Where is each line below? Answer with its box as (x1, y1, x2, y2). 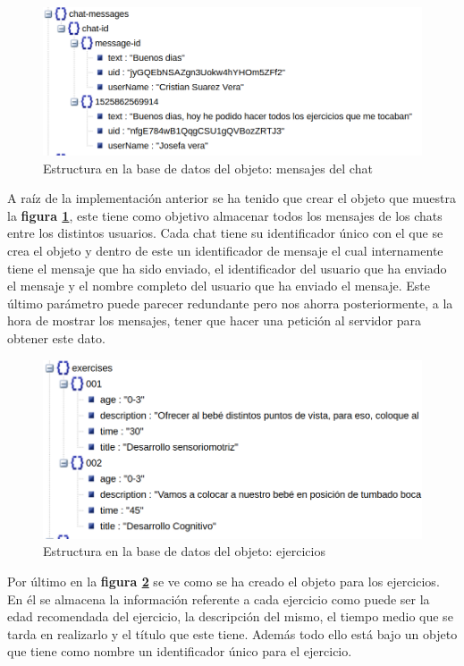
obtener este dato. (7, 328, 105, 347)
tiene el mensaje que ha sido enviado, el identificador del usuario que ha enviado (7, 258, 447, 277)
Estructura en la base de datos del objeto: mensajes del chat (43, 158, 373, 177)
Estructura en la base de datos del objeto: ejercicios (43, 542, 325, 561)
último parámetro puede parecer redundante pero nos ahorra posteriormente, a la (7, 293, 453, 312)
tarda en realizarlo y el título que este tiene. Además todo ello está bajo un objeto (7, 624, 458, 643)
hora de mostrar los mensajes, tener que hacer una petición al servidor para (7, 311, 422, 330)
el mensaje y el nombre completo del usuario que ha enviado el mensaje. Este (7, 276, 431, 295)
